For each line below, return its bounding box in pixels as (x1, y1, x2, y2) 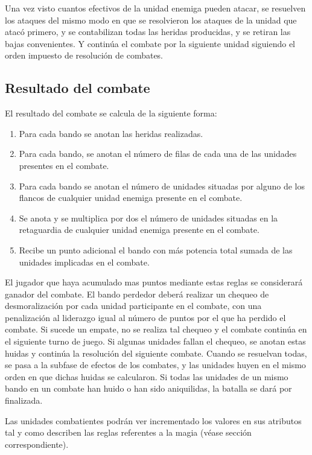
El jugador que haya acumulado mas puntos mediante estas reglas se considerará (5, 276, 303, 288)
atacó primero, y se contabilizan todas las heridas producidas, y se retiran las (5, 25, 291, 38)
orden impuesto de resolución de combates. (5, 49, 164, 62)
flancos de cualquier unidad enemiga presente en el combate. (19, 191, 243, 204)
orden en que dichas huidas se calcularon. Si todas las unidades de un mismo (5, 370, 288, 383)
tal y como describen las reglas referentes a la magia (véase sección (5, 426, 252, 439)
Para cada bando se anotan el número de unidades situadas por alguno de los (19, 179, 305, 192)
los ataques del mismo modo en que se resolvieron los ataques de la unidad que (5, 13, 297, 26)
